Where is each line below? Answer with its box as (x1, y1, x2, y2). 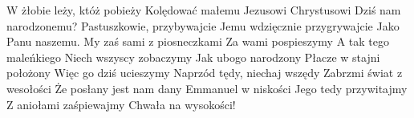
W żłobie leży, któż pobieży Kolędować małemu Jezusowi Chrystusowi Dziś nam (6, 2, 401, 18)
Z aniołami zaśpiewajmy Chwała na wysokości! (6, 96, 236, 112)
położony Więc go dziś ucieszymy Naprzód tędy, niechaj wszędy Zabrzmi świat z (6, 64, 403, 81)
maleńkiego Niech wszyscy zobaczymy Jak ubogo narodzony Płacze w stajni (6, 48, 380, 65)
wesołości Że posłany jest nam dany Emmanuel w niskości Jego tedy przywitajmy (6, 79, 408, 96)
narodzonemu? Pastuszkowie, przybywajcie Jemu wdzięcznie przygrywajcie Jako (6, 17, 400, 34)
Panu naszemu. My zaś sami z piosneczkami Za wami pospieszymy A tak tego (6, 33, 389, 50)
